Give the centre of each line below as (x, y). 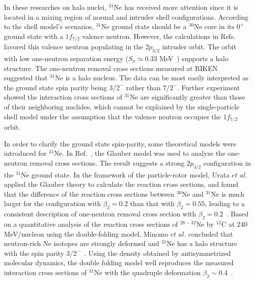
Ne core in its (214, 26)
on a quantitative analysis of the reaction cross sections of (91, 224)
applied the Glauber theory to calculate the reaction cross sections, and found (121, 184)
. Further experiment (209, 87)
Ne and (193, 194)
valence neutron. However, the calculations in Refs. (159, 36)
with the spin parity (34, 253)
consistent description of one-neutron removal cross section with (100, 214)
